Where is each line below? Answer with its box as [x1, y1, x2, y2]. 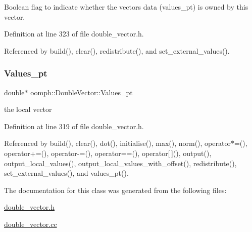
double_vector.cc [4, 218, 57, 229]
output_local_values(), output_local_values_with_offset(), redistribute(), [4, 158, 237, 168]
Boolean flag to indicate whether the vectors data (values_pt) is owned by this [4, 2, 248, 12]
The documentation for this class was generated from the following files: [4, 184, 227, 195]
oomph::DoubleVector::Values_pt [30, 87, 133, 97]
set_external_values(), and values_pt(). [4, 168, 129, 178]
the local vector [4, 104, 52, 114]
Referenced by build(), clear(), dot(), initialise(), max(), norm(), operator [4, 138, 231, 148]
